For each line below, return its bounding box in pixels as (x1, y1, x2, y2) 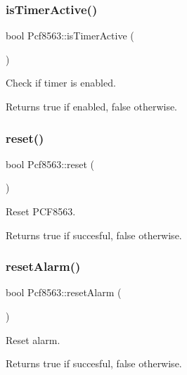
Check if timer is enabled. (6, 75, 116, 90)
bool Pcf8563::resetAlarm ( (6, 285, 122, 300)
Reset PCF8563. (6, 204, 76, 218)
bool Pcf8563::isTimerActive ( (6, 28, 134, 43)
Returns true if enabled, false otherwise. (6, 99, 178, 113)
